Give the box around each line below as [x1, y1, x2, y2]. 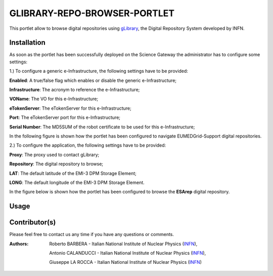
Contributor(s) [9, 218, 56, 227]
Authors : [9, 241, 29, 247]
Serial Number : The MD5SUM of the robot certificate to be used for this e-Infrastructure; [9, 124, 195, 130]
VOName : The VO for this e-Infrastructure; [9, 96, 99, 102]
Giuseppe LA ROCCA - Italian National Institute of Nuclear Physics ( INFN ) [49, 259, 202, 265]
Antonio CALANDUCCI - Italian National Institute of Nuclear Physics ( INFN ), [49, 250, 206, 256]
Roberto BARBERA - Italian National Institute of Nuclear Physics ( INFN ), [49, 241, 198, 247]
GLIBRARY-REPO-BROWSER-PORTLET [9, 8, 174, 19]
